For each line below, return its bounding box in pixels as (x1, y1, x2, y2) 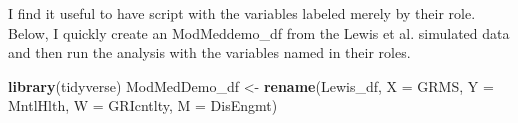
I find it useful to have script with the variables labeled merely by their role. (8, 3, 476, 23)
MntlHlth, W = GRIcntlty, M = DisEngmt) (8, 95, 278, 116)
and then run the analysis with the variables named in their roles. (8, 42, 411, 63)
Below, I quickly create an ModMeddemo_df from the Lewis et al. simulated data (8, 22, 510, 43)
